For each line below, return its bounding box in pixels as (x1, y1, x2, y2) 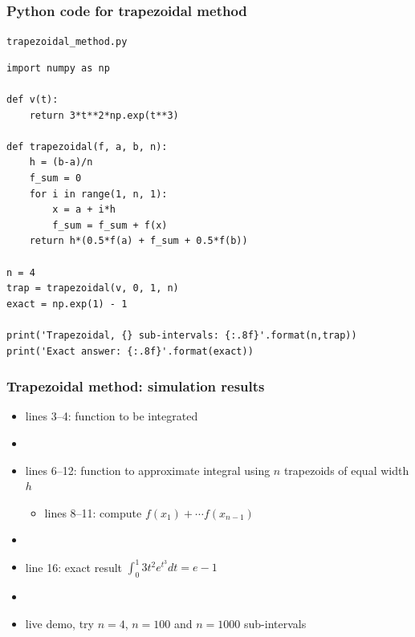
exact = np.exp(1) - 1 (6, 298, 128, 310)
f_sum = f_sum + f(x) (52, 219, 168, 231)
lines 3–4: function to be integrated (25, 408, 198, 424)
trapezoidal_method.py (6, 36, 128, 48)
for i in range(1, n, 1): (29, 188, 168, 200)
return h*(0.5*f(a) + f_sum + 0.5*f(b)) (29, 235, 248, 247)
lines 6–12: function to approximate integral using (25, 461, 271, 478)
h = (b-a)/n (29, 156, 93, 168)
